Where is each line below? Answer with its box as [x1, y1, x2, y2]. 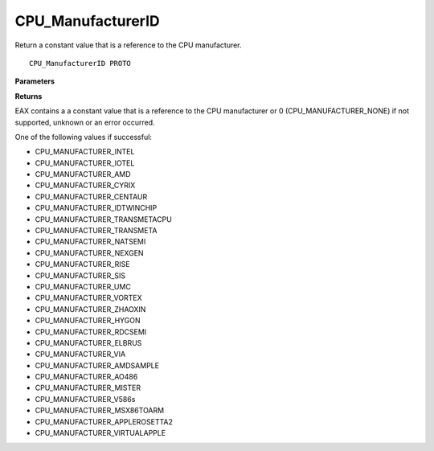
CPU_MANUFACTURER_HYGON [35, 316, 141, 326]
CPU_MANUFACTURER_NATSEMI [35, 237, 146, 247]
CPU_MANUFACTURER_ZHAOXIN [35, 304, 146, 314]
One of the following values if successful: [14, 132, 153, 141]
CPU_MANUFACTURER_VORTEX [35, 293, 142, 303]
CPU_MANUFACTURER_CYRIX [35, 181, 136, 191]
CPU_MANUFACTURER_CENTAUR [35, 191, 148, 201]
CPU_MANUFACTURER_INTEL [35, 147, 135, 157]
